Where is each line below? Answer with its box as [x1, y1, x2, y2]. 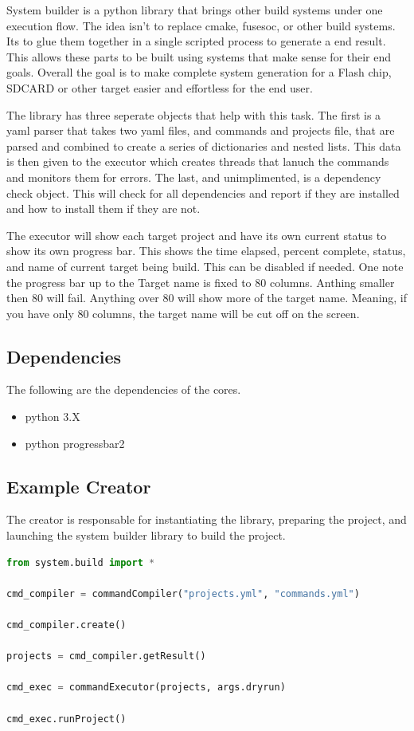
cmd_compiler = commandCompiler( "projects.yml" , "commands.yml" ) [6, 588, 360, 599]
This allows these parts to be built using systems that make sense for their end [6, 48, 392, 65]
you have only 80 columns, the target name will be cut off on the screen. [6, 305, 360, 321]
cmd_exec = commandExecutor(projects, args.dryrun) [6, 682, 286, 694]
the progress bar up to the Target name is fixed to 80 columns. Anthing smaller [6, 273, 395, 290]
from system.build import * [6, 556, 155, 568]
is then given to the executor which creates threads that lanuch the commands [6, 153, 389, 170]
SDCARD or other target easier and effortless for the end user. [6, 79, 313, 96]
